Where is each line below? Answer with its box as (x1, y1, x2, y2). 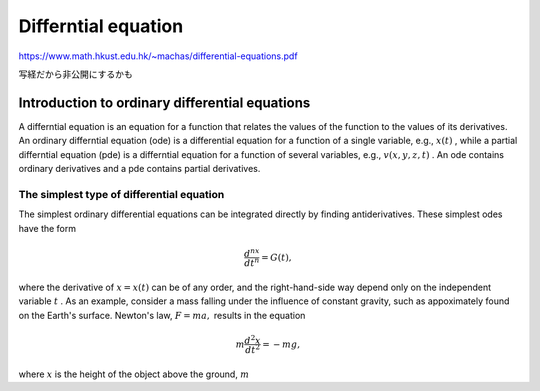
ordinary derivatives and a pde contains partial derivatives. (18, 163, 261, 175)
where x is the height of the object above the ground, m (18, 368, 250, 380)
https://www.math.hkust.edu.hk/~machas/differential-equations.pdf (18, 50, 299, 62)
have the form (18, 222, 77, 234)
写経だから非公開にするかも (18, 68, 134, 80)
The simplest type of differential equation (18, 187, 225, 201)
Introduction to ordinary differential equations (18, 94, 311, 111)
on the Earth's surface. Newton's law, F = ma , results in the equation (18, 309, 306, 321)
